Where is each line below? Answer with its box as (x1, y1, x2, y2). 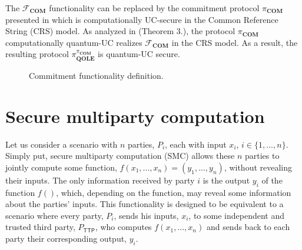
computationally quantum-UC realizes (5, 36, 142, 48)
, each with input (165, 138, 227, 150)
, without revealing (224, 161, 293, 173)
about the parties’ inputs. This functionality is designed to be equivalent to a (5, 198, 284, 210)
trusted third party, (5, 221, 75, 233)
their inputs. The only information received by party (5, 174, 195, 186)
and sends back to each (206, 221, 290, 233)
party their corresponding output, (5, 232, 127, 244)
